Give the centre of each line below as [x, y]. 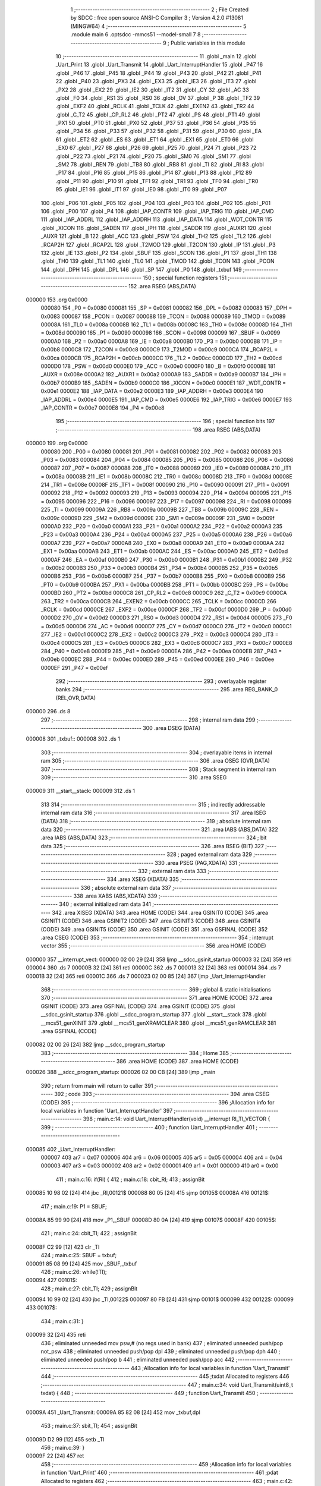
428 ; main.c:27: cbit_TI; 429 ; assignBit [89, 1288]
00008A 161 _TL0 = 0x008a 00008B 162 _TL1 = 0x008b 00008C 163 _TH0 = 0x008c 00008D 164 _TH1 [166, 325]
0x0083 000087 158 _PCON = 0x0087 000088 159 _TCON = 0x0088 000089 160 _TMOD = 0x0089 [163, 316]
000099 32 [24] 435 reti [56, 1335]
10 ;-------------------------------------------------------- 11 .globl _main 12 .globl [156, 56]
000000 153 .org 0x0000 [57, 300]
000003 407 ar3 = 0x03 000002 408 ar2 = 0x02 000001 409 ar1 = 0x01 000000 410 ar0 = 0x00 [160, 1166]
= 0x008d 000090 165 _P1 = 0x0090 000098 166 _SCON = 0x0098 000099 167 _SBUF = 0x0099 [160, 333]
